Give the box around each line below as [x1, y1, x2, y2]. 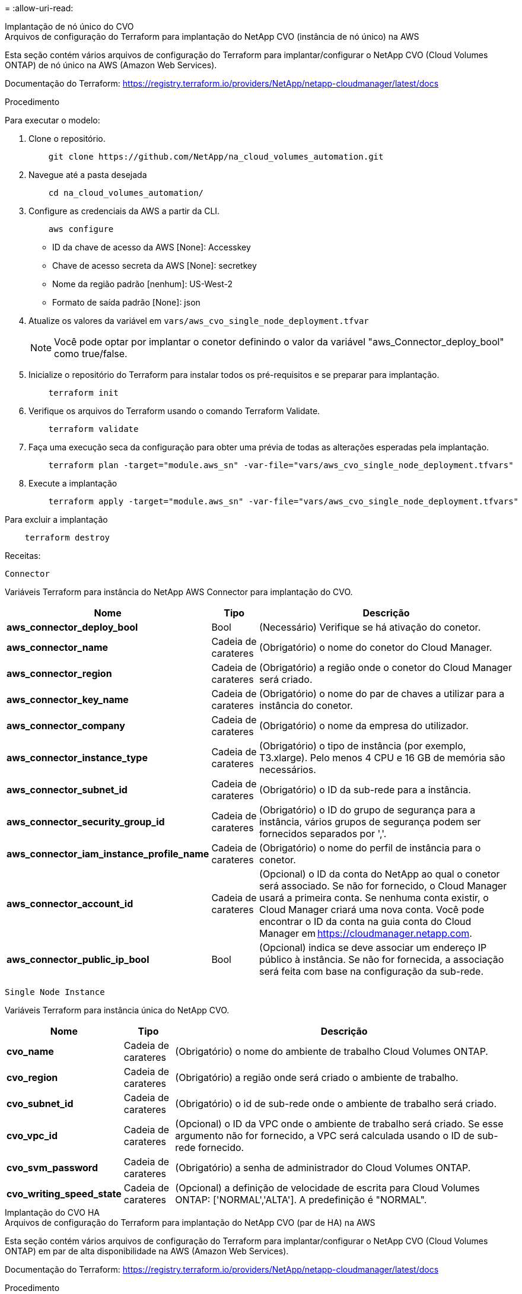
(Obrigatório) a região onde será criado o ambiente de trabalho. [175, 1072, 459, 1083]
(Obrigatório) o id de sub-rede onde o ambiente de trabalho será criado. [175, 1098, 497, 1109]
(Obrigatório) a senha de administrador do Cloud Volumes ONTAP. [175, 1162, 471, 1174]
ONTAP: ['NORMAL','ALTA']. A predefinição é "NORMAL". [175, 1194, 427, 1206]
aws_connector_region [7, 667, 112, 679]
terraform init [48, 388, 119, 398]
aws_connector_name [7, 641, 109, 653]
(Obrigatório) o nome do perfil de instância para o [259, 842, 481, 854]
